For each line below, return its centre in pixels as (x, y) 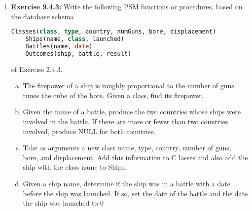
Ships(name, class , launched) (75, 39)
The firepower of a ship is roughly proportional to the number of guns (128, 86)
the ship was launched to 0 (63, 203)
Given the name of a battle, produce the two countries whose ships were (132, 112)
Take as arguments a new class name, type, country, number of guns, (127, 148)
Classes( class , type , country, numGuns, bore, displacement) (114, 32)
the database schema (42, 16)
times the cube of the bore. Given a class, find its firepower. (113, 95)
